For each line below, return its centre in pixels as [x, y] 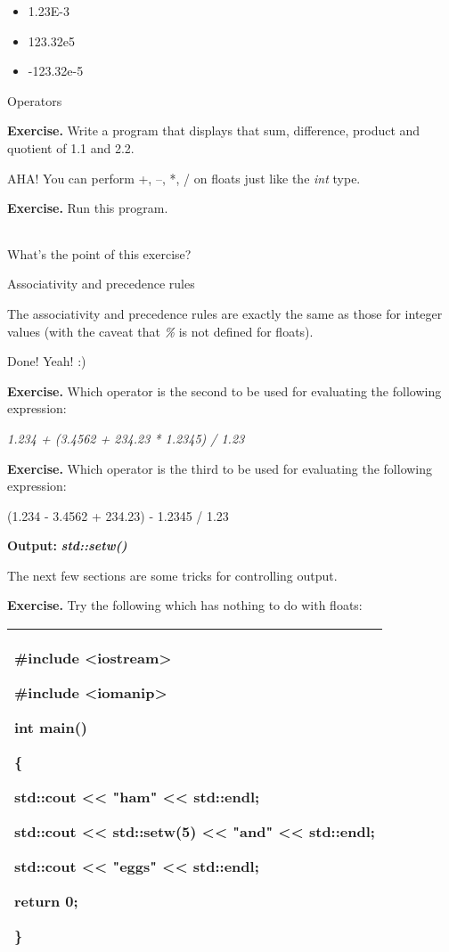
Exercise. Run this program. [88, 208]
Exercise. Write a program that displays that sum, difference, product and [214, 130]
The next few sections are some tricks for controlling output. [172, 575]
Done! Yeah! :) [47, 361]
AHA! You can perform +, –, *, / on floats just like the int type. [184, 178]
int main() [51, 728]
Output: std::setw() [67, 545]
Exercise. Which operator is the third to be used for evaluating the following [220, 468]
